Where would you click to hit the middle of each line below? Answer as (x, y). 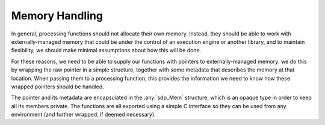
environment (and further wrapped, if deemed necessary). (83, 115)
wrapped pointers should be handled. (58, 87)
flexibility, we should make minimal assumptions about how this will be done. (106, 50)
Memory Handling (57, 16)
